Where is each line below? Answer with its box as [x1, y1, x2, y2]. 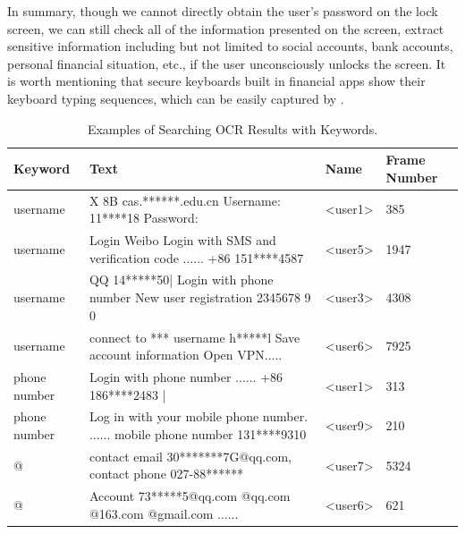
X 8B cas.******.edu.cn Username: [89, 191, 281, 209]
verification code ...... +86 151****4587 [89, 248, 304, 267]
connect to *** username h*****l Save [89, 327, 300, 346]
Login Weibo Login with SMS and [89, 231, 276, 250]
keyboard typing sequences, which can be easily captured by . [7, 89, 344, 107]
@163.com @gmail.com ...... [89, 504, 239, 522]
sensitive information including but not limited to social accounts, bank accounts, [7, 37, 453, 55]
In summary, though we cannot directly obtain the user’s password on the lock [7, 2, 438, 20]
